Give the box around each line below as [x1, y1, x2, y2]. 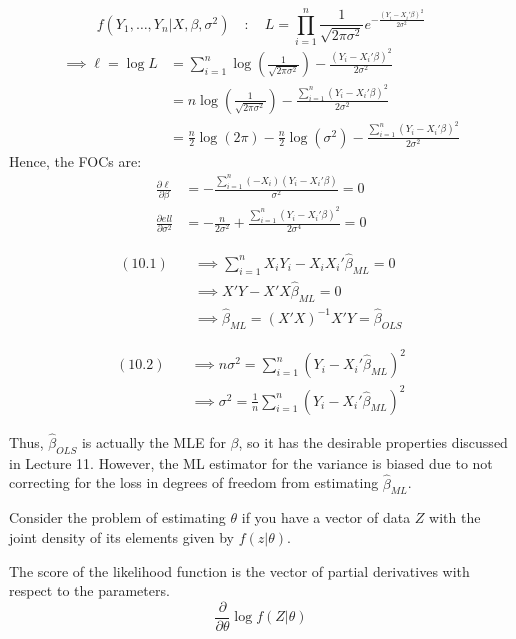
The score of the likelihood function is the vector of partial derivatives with [9, 560, 470, 581]
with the [429, 507, 481, 528]
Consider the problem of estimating [9, 507, 226, 528]
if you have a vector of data [241, 507, 411, 528]
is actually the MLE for [81, 431, 226, 452]
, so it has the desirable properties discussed [238, 431, 508, 452]
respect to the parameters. [9, 580, 170, 601]
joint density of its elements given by [9, 526, 234, 547]
